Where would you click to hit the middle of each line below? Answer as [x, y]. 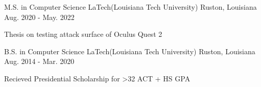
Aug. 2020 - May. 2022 [39, 17]
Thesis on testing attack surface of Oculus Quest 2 [83, 34]
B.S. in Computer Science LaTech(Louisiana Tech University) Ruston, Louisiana [130, 51]
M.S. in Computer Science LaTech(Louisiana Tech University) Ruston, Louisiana [130, 7]
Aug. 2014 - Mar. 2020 [39, 61]
